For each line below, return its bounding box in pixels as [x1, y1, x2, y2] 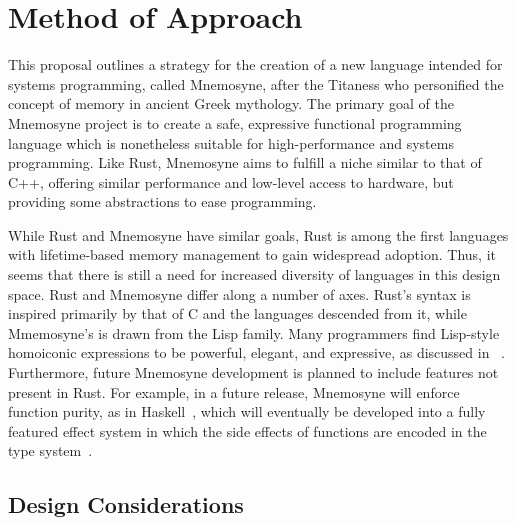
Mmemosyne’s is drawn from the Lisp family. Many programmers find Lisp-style [8, 322, 500, 343]
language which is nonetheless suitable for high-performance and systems [8, 132, 454, 153]
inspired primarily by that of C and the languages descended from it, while [8, 303, 467, 324]
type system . [8, 440, 93, 461]
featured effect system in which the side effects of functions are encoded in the [8, 420, 487, 441]
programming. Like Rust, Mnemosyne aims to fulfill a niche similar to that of [8, 152, 482, 173]
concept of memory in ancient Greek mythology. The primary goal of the [8, 93, 454, 114]
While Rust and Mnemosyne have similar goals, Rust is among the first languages [8, 224, 509, 245]
